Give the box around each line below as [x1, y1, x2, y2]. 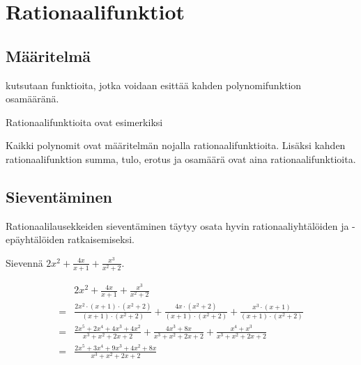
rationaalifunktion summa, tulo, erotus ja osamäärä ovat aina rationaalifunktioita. [6, 151, 356, 166]
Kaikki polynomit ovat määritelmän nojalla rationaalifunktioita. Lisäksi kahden [6, 138, 346, 153]
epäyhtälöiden [6, 232, 65, 247]
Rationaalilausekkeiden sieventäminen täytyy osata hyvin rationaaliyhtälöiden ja [6, 218, 349, 233]
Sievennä [6, 255, 43, 270]
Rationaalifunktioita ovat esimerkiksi [6, 114, 163, 129]
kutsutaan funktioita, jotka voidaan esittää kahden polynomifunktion [6, 77, 302, 92]
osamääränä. [6, 91, 59, 106]
